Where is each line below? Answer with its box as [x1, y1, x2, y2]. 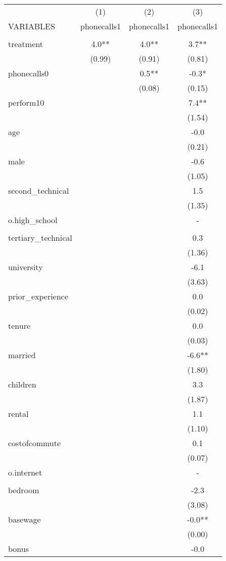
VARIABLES [8, 20, 55, 32]
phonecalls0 [8, 67, 49, 79]
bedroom [8, 484, 39, 496]
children [8, 378, 36, 390]
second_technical [8, 185, 69, 196]
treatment [8, 38, 43, 50]
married [8, 349, 36, 361]
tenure [8, 320, 31, 331]
